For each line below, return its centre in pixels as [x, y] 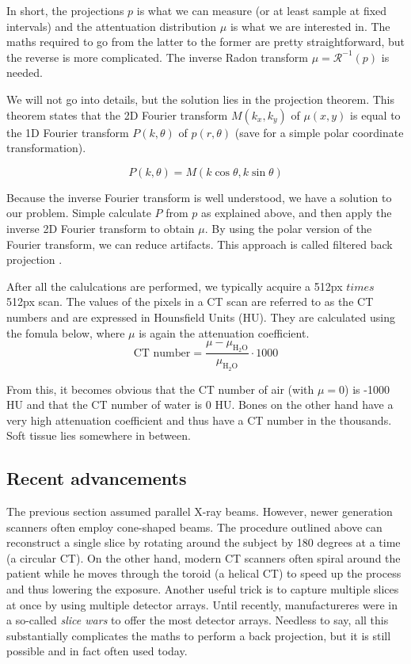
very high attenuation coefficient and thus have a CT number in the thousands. [199, 420]
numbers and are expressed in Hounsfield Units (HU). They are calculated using [201, 317]
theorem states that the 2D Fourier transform [117, 114]
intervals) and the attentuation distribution [112, 26]
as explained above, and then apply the [297, 213]
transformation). [46, 148]
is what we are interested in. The [310, 26]
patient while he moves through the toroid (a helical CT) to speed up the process [204, 573]
